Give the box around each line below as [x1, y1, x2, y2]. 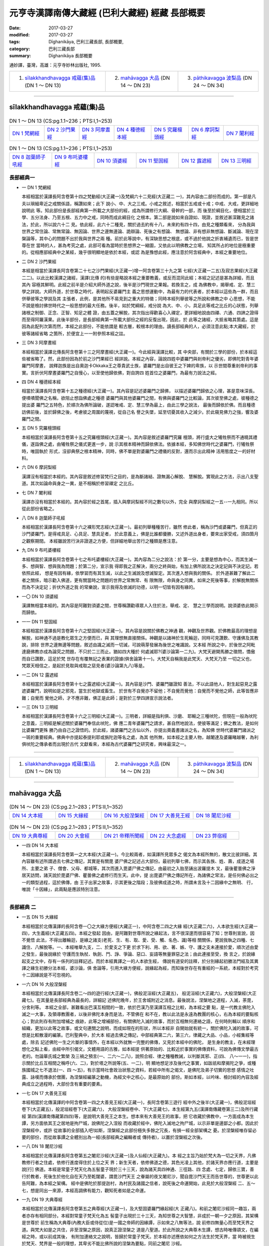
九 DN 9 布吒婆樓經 [21, 547, 61, 553]
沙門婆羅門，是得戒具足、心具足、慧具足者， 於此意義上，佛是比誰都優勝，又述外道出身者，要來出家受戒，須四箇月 [21, 531, 259, 537]
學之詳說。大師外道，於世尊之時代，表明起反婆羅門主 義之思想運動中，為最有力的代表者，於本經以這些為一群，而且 [21, 289, 259, 295]
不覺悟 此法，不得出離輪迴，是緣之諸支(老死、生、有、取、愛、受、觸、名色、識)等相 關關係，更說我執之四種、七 [21, 937, 255, 943]
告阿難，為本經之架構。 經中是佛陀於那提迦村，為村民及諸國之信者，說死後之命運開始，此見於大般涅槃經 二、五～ [21, 1180, 256, 1186]
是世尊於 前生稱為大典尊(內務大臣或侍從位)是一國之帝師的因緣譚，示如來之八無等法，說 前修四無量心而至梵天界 [21, 1220, 250, 1226]
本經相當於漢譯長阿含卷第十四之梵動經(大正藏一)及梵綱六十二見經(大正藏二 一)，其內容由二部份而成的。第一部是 [21, 193, 252, 199]
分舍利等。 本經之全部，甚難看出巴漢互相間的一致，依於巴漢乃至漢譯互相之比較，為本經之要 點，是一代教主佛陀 [21, 1004, 251, 1010]
